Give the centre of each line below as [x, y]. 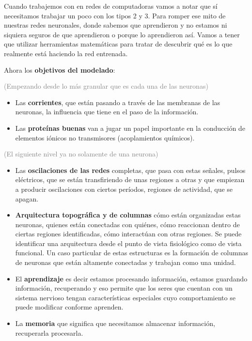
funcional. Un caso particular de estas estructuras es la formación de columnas [132, 253]
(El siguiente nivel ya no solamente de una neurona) [81, 154]
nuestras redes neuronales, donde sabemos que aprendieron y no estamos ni [116, 25]
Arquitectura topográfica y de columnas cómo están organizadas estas [128, 215]
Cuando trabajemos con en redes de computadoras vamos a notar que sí [111, 6]
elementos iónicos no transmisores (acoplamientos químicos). [105, 137]
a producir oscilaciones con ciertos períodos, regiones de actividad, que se [124, 189]
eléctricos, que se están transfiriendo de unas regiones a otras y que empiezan [130, 179]
